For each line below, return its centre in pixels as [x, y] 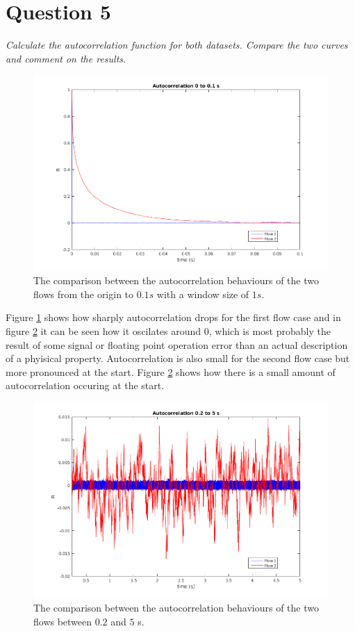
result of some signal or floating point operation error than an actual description [177, 344]
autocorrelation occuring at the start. [85, 385]
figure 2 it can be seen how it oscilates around [104, 331]
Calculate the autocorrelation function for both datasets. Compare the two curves [177, 45]
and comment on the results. [66, 58]
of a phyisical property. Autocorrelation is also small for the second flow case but [178, 358]
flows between [63, 621]
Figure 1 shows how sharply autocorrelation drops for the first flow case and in [173, 317]
